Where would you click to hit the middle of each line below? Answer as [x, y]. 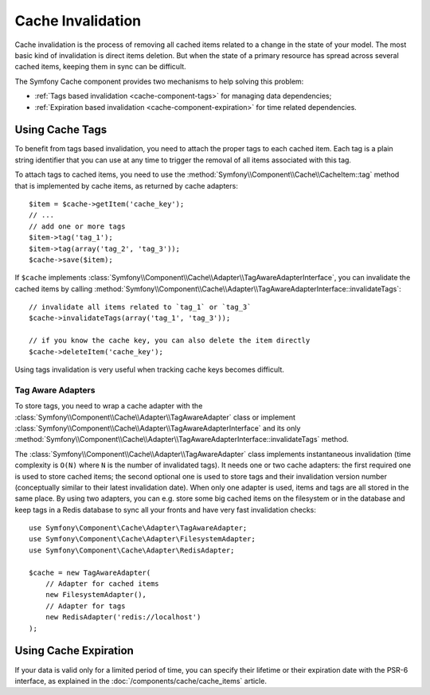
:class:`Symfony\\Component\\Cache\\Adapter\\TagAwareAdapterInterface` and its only [158, 428]
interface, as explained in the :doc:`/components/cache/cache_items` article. [141, 681]
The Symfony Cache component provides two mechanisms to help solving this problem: [159, 81]
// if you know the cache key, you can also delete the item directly [170, 341]
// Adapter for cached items [102, 584]
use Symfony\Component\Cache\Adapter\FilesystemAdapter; [143, 539]
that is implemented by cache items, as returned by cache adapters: [126, 185]
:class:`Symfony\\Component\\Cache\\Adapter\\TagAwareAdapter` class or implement [155, 417]
